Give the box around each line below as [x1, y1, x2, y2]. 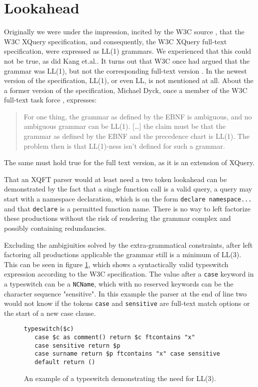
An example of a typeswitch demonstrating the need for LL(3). [24, 373, 216, 383]
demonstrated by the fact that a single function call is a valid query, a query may [4, 184, 253, 194]
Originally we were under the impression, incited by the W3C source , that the [4, 26, 245, 37]
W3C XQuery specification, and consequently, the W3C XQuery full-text [4, 36, 227, 46]
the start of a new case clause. [4, 307, 96, 318]
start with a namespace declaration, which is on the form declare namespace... [4, 193, 252, 204]
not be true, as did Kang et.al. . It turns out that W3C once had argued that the [4, 55, 250, 66]
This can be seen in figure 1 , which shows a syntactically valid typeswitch [4, 259, 229, 269]
